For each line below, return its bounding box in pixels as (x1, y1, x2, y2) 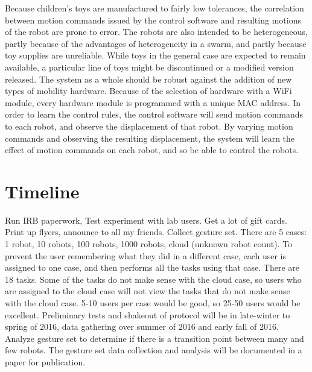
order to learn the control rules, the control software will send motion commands (5, 108, 304, 121)
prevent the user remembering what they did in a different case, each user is (5, 249, 286, 262)
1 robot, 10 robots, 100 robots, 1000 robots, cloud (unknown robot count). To (5, 238, 293, 250)
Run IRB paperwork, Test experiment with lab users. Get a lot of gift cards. (5, 213, 287, 226)
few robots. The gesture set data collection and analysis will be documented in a (5, 344, 302, 356)
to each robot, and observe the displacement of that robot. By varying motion (5, 119, 293, 132)
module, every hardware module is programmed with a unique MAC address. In (5, 96, 301, 109)
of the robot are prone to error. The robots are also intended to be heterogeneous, (5, 25, 308, 38)
